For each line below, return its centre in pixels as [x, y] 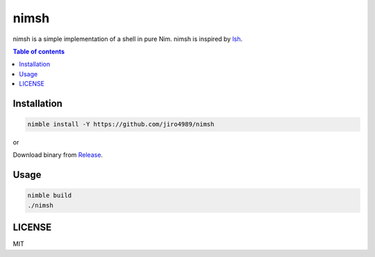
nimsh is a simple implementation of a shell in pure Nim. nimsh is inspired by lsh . [128, 39]
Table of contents [39, 51]
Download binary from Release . [58, 155]
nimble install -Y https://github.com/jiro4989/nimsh [121, 124]
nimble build [50, 196]
